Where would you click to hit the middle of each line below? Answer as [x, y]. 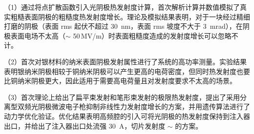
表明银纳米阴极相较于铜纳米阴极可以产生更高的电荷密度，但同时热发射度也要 [127, 71]
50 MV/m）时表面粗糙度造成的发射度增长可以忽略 [152, 35]
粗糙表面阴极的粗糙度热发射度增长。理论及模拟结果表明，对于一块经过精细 [130, 16]
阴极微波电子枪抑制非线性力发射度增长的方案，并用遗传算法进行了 [144, 106]
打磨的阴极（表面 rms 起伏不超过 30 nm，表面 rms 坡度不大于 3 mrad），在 [123, 26]
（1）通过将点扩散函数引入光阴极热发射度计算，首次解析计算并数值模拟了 [122, 7]
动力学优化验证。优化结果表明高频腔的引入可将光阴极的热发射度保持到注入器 [127, 116]
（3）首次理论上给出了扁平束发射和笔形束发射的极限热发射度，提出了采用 [122, 97]
